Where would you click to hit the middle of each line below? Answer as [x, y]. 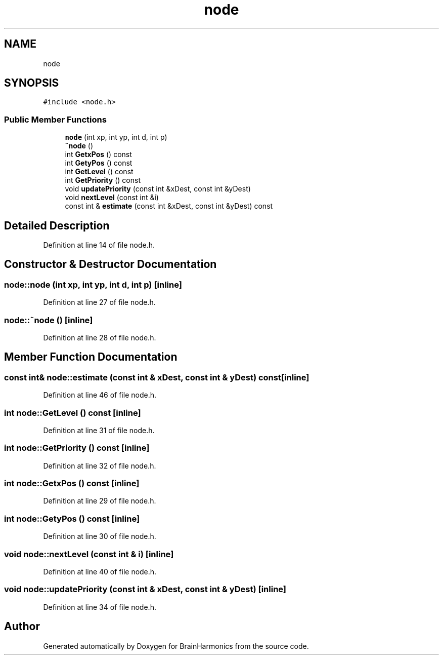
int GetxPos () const [98, 154]
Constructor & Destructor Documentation [110, 264]
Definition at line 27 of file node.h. [99, 302]
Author [22, 627]
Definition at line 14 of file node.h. [99, 245]
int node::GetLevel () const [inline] [73, 413]
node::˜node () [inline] [49, 320]
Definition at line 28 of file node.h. [100, 338]
